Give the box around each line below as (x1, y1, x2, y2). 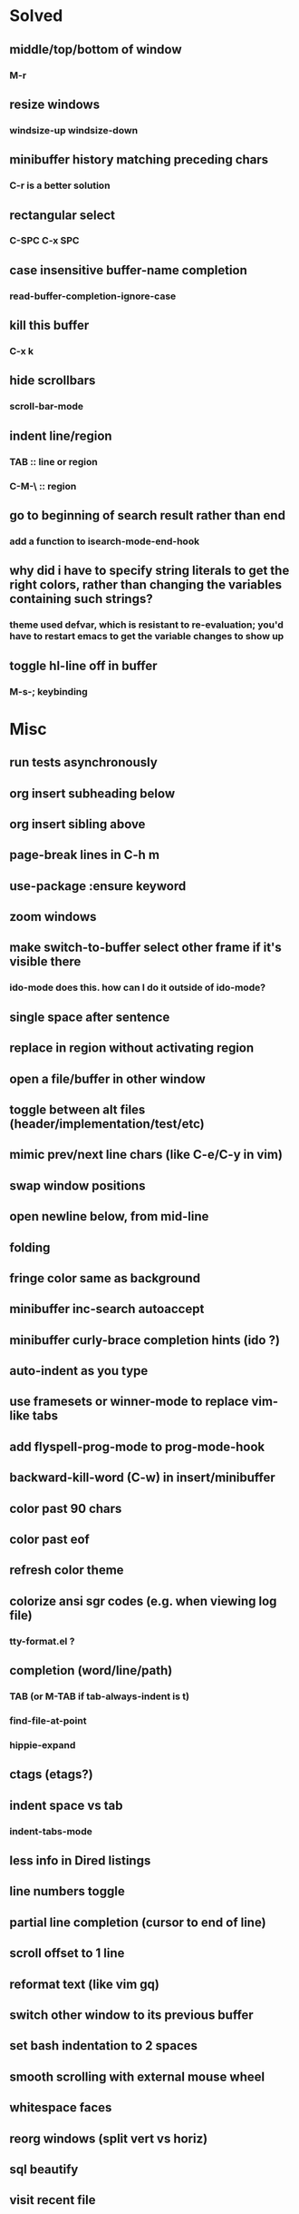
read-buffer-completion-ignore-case (9, 290, 177, 302)
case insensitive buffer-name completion (9, 262, 247, 278)
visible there (9, 954, 82, 970)
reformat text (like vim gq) (9, 1976, 160, 1992)
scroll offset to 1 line (9, 1945, 125, 1962)
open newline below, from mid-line (9, 1209, 209, 1224)
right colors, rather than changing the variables (9, 578, 283, 593)
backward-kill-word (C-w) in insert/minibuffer (9, 1470, 276, 1486)
